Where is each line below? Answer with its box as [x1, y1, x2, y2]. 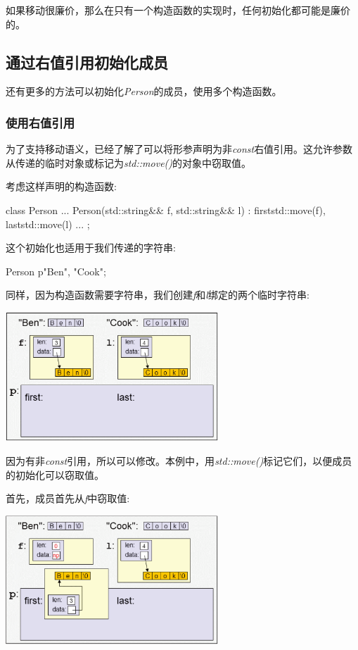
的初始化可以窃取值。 [6, 467, 104, 482]
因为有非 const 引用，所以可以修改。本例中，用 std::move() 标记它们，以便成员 [6, 453, 352, 468]
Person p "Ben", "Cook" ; [6, 263, 106, 278]
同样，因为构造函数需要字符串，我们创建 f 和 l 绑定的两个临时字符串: [6, 287, 309, 302]
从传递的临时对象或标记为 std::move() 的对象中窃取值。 [6, 155, 252, 170]
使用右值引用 [6, 113, 75, 131]
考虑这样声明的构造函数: [6, 179, 117, 194]
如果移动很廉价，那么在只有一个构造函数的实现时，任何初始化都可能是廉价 [6, 3, 350, 17]
